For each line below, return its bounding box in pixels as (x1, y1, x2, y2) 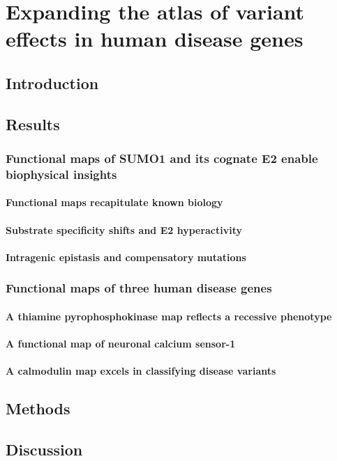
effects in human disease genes (6, 24, 304, 53)
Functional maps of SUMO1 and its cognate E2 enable (6, 150, 318, 167)
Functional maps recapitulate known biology (6, 195, 223, 210)
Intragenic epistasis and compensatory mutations (6, 249, 246, 264)
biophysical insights (6, 165, 117, 182)
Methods (6, 398, 70, 419)
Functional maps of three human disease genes (6, 279, 272, 297)
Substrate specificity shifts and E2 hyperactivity (6, 222, 243, 237)
